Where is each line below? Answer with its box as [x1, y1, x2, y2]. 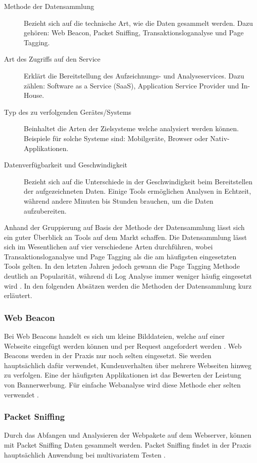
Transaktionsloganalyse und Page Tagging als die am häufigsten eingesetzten [4, 251, 237, 261]
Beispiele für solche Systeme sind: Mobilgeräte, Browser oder [24, 133, 208, 143]
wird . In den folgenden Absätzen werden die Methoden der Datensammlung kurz [4, 280, 252, 291]
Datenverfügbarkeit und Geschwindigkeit [4, 159, 127, 170]
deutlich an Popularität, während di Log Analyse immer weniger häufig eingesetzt [4, 271, 252, 281]
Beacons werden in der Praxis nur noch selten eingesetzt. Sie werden [4, 350, 211, 361]
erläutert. [4, 290, 32, 301]
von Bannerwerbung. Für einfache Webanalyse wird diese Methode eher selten [4, 380, 241, 390]
